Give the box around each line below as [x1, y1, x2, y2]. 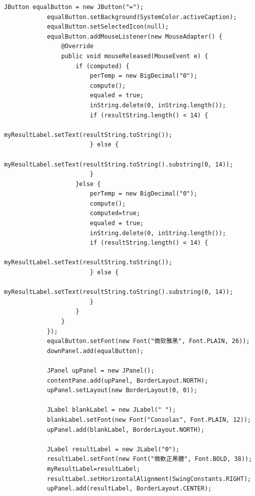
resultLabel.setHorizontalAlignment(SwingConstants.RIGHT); [46, 475, 251, 482]
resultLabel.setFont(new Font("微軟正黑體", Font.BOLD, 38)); [46, 455, 252, 463]
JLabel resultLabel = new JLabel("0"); [46, 445, 179, 453]
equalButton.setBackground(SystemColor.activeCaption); [46, 13, 237, 21]
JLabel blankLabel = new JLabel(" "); [46, 406, 176, 414]
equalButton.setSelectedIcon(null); [46, 23, 169, 31]
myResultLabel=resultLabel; [46, 465, 140, 472]
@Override [61, 43, 93, 50]
